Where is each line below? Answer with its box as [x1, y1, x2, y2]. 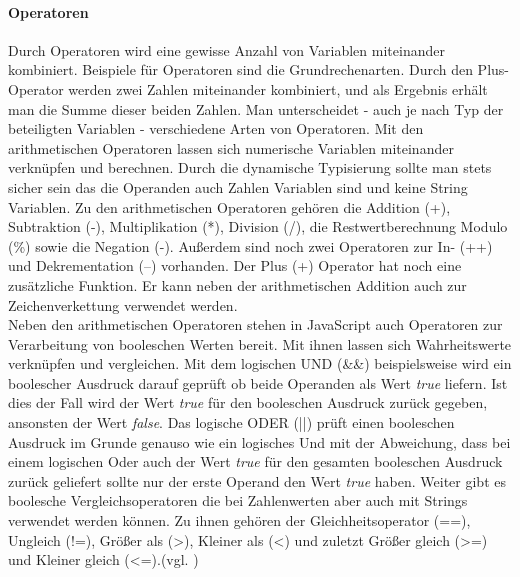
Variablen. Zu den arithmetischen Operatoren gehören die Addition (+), [8, 196, 451, 217]
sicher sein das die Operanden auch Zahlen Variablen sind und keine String [8, 176, 468, 197]
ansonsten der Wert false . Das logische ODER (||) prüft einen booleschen [8, 412, 455, 433]
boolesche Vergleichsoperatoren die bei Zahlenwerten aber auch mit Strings [8, 490, 468, 511]
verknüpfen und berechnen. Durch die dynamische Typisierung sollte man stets [8, 157, 492, 178]
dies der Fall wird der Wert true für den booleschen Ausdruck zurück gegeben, [8, 392, 488, 413]
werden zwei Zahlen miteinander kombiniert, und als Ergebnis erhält [68, 78, 488, 99]
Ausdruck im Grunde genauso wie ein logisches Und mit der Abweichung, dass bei [8, 431, 511, 452]
